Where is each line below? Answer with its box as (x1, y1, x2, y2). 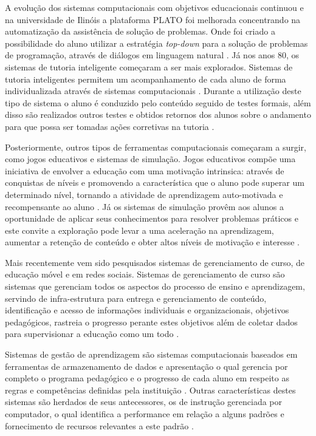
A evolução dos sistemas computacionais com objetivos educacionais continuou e (5, 1, 304, 13)
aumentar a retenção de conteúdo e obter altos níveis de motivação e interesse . (5, 236, 300, 248)
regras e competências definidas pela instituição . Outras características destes (5, 383, 296, 396)
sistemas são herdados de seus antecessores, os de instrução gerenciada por (5, 395, 283, 408)
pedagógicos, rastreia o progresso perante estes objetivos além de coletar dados (5, 315, 298, 328)
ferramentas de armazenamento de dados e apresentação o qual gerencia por (5, 359, 288, 372)
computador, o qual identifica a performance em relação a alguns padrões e (5, 407, 284, 420)
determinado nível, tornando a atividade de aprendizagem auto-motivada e (5, 188, 283, 200)
